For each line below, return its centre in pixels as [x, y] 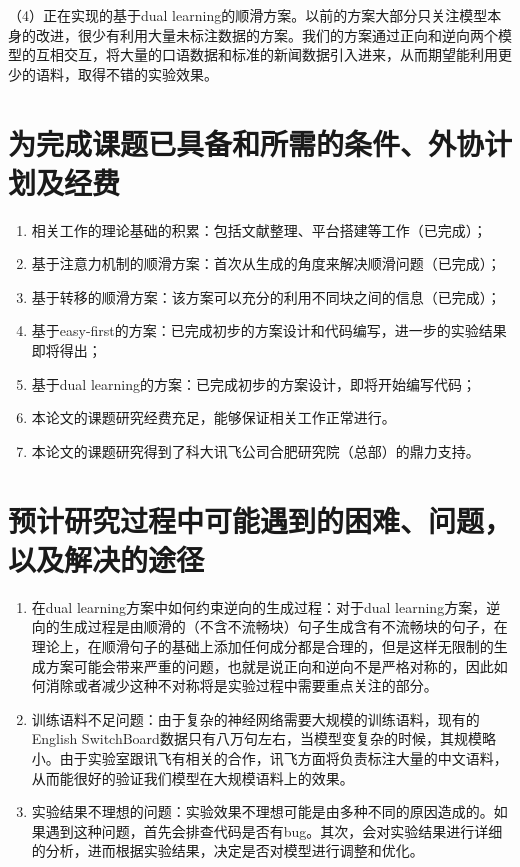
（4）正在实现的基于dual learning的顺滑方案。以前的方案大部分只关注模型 [248, 15]
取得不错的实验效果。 [147, 73]
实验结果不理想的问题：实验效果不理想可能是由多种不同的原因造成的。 [262, 811]
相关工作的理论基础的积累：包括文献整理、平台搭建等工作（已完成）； [259, 229]
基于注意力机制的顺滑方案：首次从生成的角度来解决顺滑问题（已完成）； [266, 263]
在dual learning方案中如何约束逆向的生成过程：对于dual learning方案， [259, 606]
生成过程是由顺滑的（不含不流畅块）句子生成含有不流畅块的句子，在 [283, 626]
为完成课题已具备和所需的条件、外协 [246, 142]
